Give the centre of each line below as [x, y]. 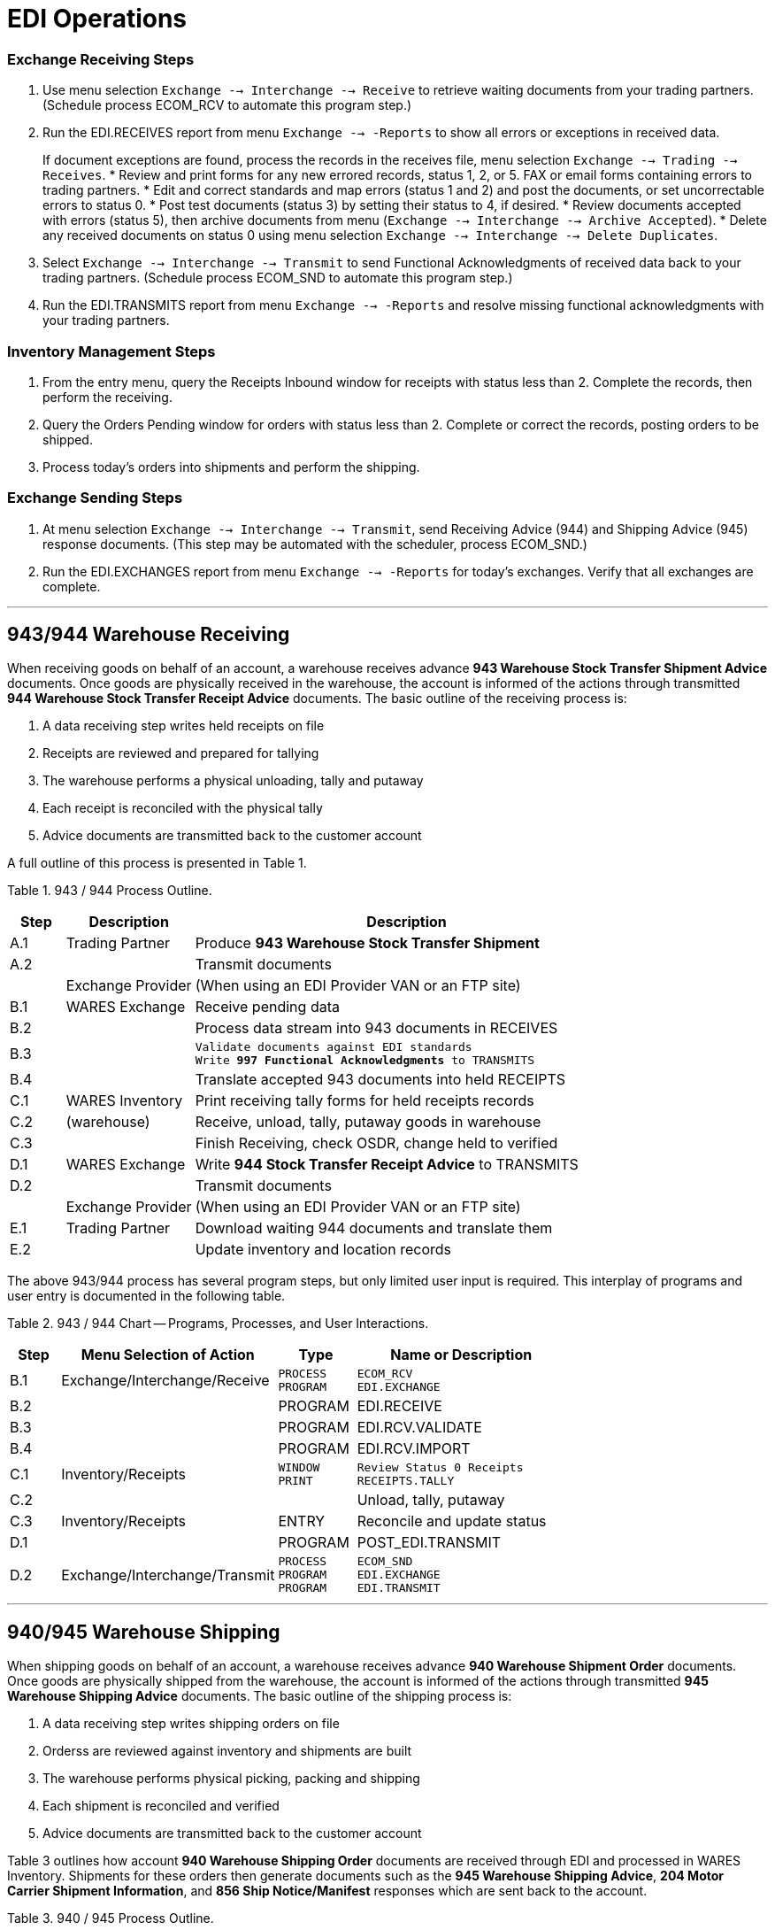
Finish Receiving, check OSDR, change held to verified [376, 1143]
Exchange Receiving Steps [101, 59]
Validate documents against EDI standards [334, 1047]
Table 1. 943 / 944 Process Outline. [110, 891]
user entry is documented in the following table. [146, 1296]
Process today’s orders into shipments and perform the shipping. [231, 467]
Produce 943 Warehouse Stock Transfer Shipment [367, 943]
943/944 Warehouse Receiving [149, 635]
